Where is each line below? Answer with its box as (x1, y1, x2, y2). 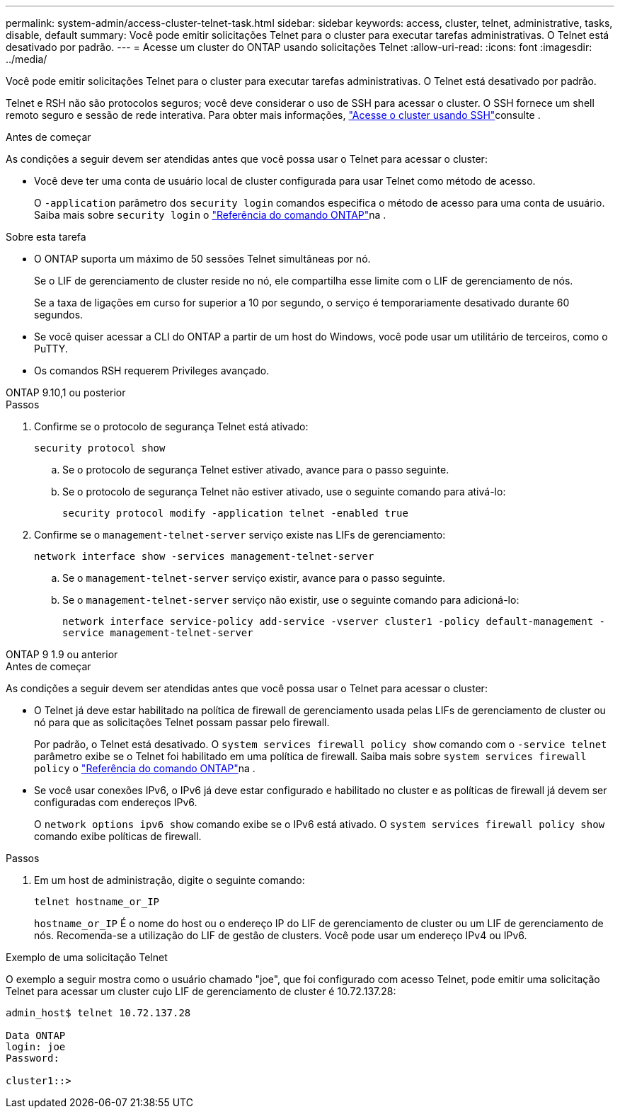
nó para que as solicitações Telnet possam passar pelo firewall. (34, 716, 330, 728)
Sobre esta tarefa (6, 231, 86, 243)
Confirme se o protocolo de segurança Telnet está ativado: (34, 420, 309, 432)
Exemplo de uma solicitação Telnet (6, 951, 168, 963)
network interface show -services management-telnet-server (34, 551, 374, 562)
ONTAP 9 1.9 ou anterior (6, 648, 118, 660)
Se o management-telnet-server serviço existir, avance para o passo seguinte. (62, 572, 445, 584)
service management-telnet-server (62, 627, 253, 638)
